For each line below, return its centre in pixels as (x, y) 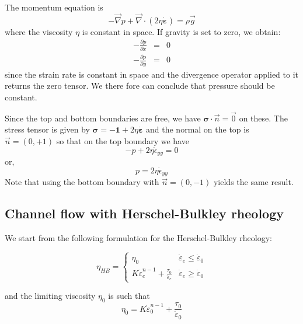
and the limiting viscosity (50, 296)
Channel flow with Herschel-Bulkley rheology (144, 213)
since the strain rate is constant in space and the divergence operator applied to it (152, 74)
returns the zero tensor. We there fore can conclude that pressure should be (140, 86)
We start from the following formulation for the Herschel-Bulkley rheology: (138, 238)
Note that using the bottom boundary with (82, 182)
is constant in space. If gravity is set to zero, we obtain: (181, 31)
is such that (129, 296)
